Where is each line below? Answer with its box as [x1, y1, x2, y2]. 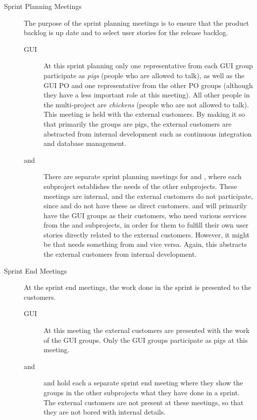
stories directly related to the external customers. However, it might [44, 229, 250, 239]
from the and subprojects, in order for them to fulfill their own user [44, 220, 249, 230]
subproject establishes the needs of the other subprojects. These [44, 181, 237, 191]
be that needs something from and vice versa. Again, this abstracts [44, 239, 247, 249]
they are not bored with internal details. [44, 407, 166, 417]
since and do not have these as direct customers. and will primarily [44, 200, 247, 211]
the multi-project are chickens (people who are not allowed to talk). [44, 99, 249, 109]
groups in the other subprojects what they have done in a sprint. [44, 387, 240, 397]
